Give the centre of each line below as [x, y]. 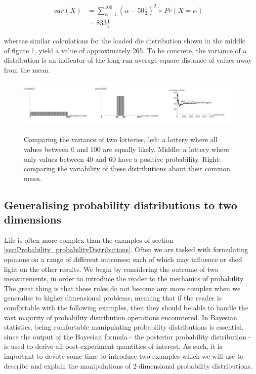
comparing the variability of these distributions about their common [127, 168]
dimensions [33, 219]
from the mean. [27, 69]
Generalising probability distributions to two [121, 205]
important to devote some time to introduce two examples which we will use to [124, 356]
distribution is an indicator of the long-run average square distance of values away [128, 60]
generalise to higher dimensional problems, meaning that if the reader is [113, 298]
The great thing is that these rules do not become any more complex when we [122, 288]
